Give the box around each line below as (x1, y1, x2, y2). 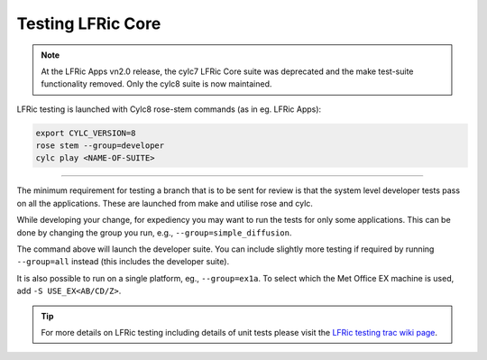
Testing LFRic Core (16, 14, 161, 33)
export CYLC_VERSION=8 (35, 127, 136, 138)
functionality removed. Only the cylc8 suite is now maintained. (41, 78, 272, 89)
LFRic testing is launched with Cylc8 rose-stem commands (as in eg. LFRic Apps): (16, 104, 322, 115)
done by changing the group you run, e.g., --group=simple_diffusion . (16, 226, 292, 238)
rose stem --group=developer (35, 141, 165, 151)
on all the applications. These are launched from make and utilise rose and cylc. (16, 198, 313, 208)
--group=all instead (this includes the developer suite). (16, 256, 230, 267)
